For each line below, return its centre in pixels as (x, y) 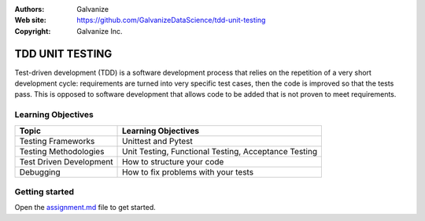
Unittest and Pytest (157, 141)
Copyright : (33, 31)
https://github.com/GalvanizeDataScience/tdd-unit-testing (171, 20)
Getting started (44, 191)
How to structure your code (173, 161)
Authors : (30, 9)
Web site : (30, 20)
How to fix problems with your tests (188, 171)
